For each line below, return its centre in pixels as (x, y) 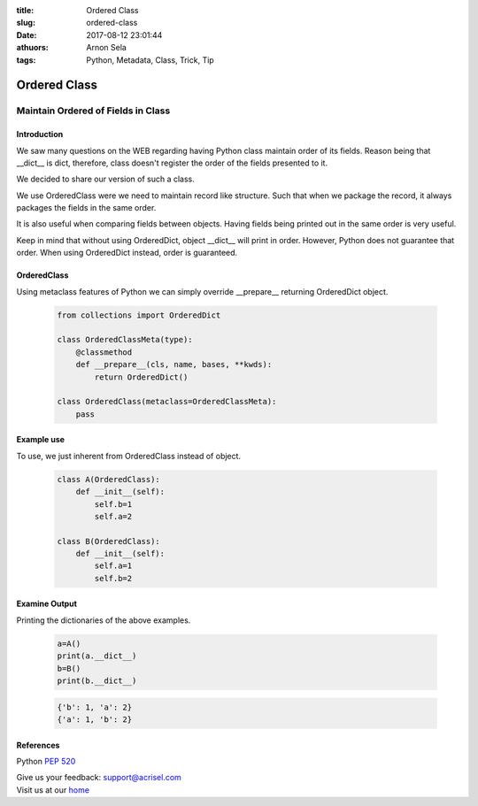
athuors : (32, 48)
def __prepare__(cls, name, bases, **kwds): (174, 365)
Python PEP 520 (46, 761)
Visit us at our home (53, 790)
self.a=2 (113, 516)
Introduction (40, 134)
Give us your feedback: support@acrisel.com (99, 778)
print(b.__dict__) (97, 681)
